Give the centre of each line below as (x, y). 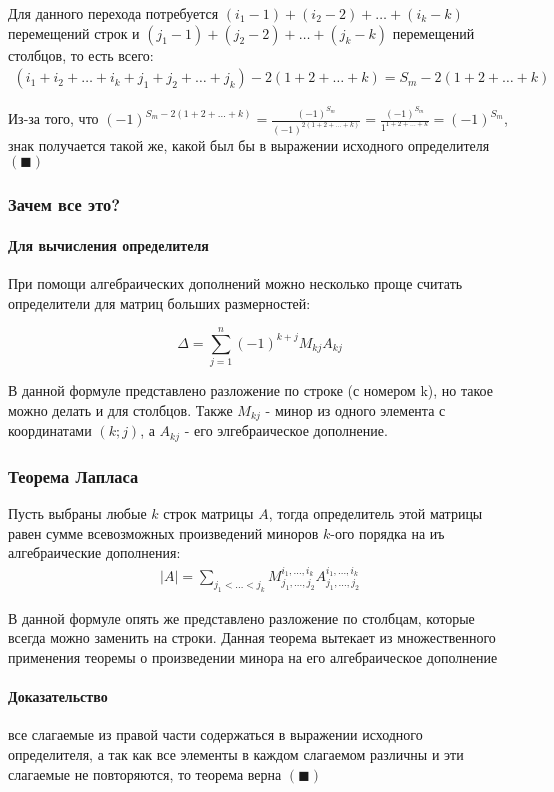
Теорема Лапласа (73, 475)
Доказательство (58, 696)
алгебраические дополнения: (94, 552)
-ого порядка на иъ (387, 532)
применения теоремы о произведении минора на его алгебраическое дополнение (253, 656)
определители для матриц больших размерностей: (159, 302)
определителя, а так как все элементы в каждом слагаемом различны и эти (236, 753)
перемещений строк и (74, 32)
